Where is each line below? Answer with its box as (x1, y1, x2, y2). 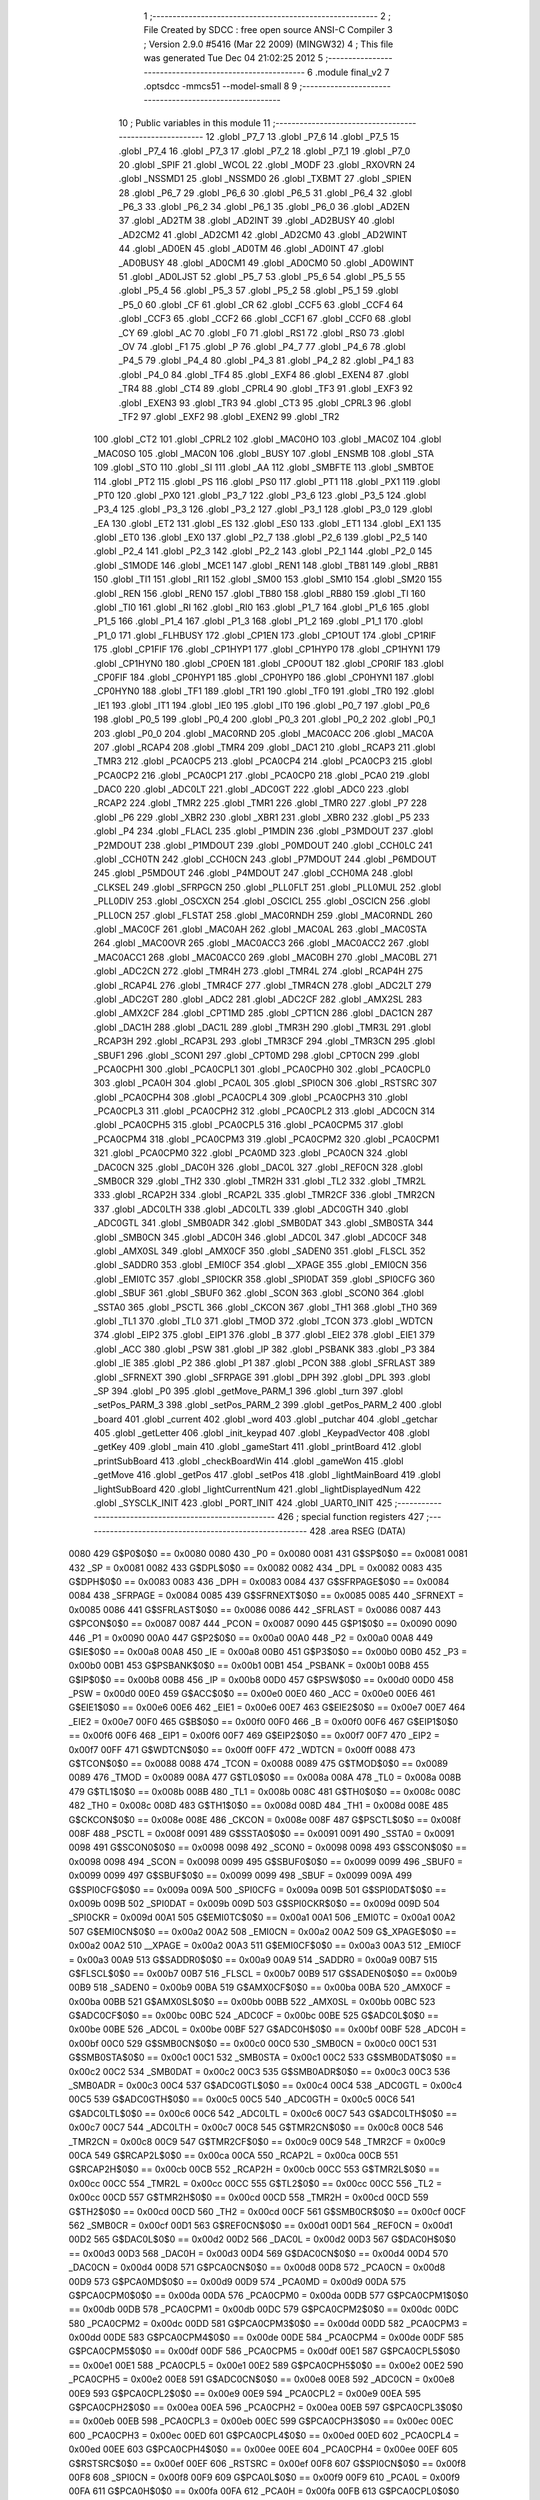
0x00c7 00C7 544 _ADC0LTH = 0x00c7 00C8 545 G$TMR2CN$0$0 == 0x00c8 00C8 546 (68, 2121, 444, 2134)
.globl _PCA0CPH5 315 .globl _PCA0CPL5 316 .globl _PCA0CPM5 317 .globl (93, 1119, 404, 1131)
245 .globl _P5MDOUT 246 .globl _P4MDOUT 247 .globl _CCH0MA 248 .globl (93, 867, 414, 879)
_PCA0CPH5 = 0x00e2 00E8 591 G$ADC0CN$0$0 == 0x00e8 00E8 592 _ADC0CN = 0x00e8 (68, 2373, 455, 2385)
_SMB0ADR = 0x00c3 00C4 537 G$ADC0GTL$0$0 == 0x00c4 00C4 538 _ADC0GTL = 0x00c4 (68, 2080, 463, 2092)
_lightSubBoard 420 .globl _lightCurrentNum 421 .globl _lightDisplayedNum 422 (93, 1483, 422, 1495)
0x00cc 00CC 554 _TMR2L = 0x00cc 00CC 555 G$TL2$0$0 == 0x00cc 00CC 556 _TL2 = (68, 2177, 443, 2189)
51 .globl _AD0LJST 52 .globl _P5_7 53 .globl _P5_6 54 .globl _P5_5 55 (118, 271, 406, 283)
